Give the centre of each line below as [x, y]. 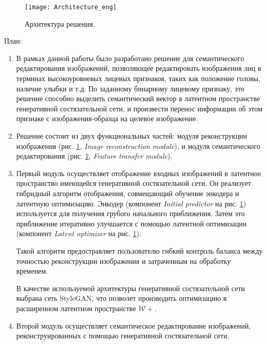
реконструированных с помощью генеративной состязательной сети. [123, 336]
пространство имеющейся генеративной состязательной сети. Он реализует [133, 183]
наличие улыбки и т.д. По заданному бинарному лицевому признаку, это [130, 88]
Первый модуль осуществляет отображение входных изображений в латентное [139, 173]
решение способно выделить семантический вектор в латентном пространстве [138, 98]
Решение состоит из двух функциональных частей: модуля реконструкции [132, 136]
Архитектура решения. [60, 23]
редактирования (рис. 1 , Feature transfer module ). [94, 156]
